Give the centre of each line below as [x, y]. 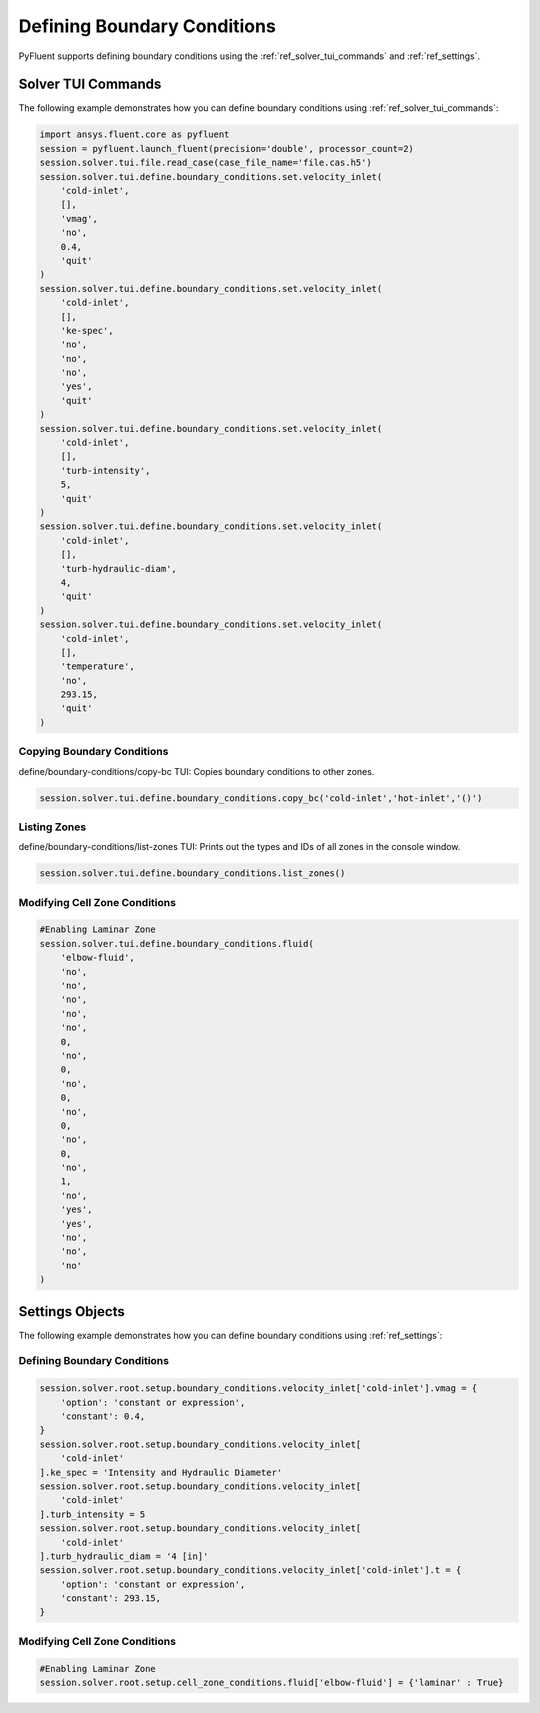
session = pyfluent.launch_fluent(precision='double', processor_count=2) [227, 148]
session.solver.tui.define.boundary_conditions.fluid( [176, 943]
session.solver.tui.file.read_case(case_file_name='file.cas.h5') [205, 163]
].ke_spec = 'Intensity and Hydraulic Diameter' [161, 1472]
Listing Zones [52, 827]
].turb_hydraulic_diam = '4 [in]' [124, 1556]
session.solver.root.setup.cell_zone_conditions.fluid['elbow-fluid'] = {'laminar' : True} [271, 1683]
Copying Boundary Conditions [93, 752]
